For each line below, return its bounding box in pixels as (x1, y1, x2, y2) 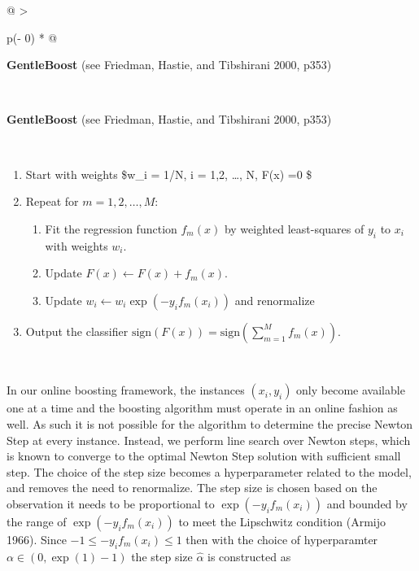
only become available (296, 381, 405, 399)
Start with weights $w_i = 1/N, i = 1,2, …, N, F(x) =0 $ (25, 165, 312, 182)
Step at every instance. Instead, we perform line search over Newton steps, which (7, 431, 411, 448)
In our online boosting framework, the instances (7, 381, 245, 399)
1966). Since (7, 530, 67, 547)
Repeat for (25, 193, 79, 210)
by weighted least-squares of (224, 220, 364, 237)
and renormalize (234, 291, 315, 308)
